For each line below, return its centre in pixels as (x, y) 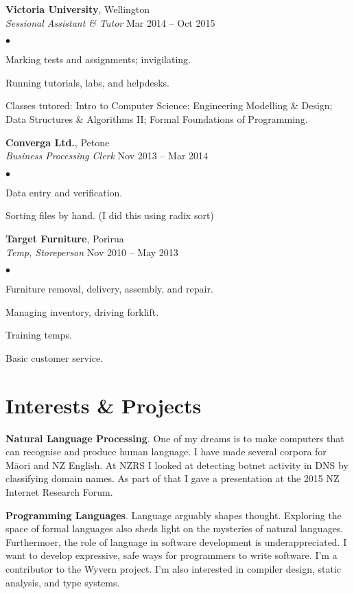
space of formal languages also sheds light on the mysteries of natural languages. (175, 528)
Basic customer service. (55, 357)
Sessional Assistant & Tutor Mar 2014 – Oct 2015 (110, 22)
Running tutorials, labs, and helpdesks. (87, 82)
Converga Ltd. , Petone (58, 142)
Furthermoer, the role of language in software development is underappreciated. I (176, 541)
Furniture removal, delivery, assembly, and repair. (109, 289)
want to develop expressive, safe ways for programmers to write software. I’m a (172, 555)
